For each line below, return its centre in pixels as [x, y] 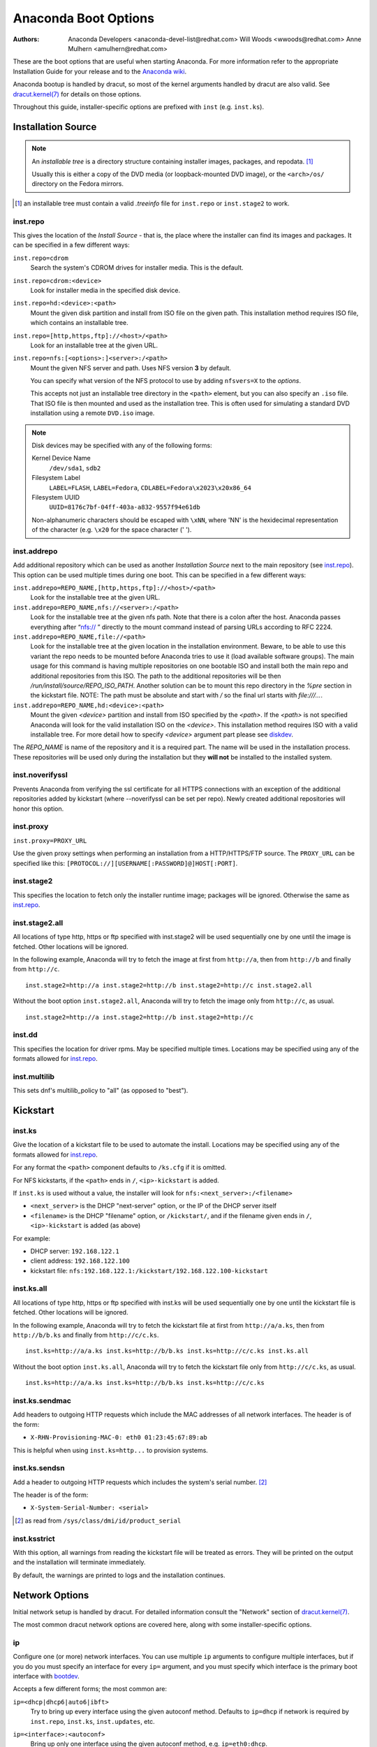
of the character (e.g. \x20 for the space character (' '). [112, 530]
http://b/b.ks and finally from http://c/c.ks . [86, 1335]
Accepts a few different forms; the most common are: [90, 1689]
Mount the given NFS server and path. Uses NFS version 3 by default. [131, 368]
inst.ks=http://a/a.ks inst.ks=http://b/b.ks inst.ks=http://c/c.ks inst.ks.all [167, 1351]
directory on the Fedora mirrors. [78, 184]
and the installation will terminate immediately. [79, 1563]
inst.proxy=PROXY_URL [50, 841]
